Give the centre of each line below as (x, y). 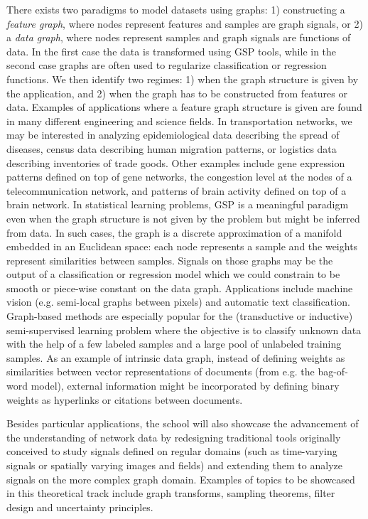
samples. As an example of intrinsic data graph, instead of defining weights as (176, 357)
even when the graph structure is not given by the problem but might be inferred (183, 218)
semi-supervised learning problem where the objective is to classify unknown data (184, 330)
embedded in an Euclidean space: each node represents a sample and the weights (182, 246)
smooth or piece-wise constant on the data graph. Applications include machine (180, 288)
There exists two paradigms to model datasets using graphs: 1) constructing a (176, 9)
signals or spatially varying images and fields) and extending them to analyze (174, 465)
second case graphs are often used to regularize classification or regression (167, 65)
